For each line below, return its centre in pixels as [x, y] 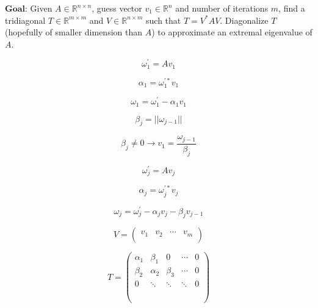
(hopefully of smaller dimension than [74, 32]
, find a [292, 8]
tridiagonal [25, 20]
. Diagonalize [244, 20]
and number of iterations [222, 8]
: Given [39, 8]
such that [164, 20]
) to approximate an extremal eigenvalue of [232, 32]
